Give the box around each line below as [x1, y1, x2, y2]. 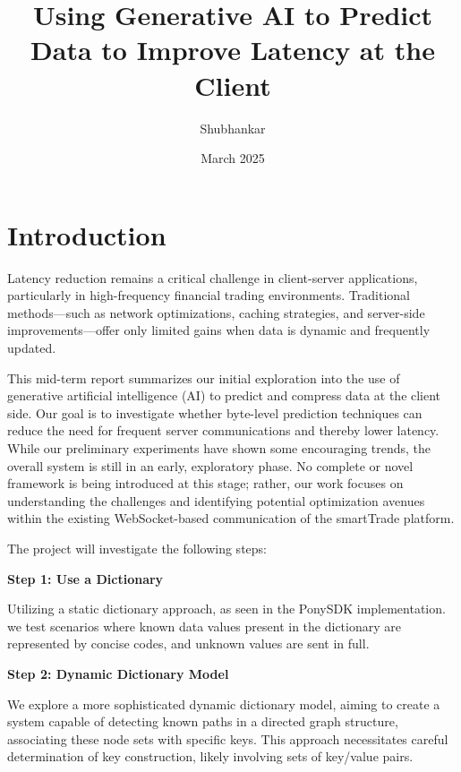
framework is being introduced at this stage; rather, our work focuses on [7, 474, 404, 493]
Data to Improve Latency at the [30, 31, 435, 68]
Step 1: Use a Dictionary [7, 569, 164, 588]
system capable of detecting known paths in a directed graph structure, [7, 712, 398, 731]
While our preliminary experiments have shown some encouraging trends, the [7, 438, 431, 457]
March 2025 [201, 149, 265, 167]
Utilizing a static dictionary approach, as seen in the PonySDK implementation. [7, 599, 446, 618]
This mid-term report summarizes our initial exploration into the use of [7, 368, 400, 387]
